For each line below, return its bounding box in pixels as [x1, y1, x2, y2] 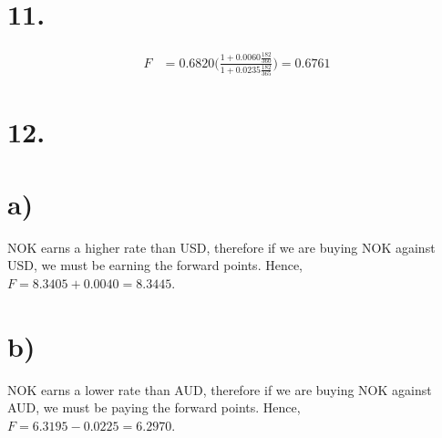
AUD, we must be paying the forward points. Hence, [7, 398, 301, 417]
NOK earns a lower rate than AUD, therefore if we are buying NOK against [7, 380, 432, 399]
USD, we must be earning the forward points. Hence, [7, 255, 303, 275]
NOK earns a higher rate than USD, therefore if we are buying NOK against [7, 237, 436, 256]
